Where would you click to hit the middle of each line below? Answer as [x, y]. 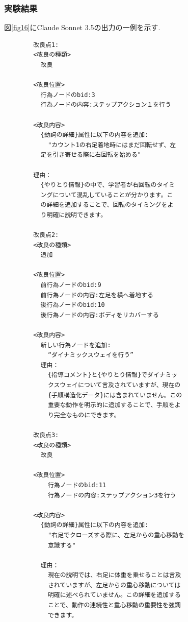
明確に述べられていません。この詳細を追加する [114, 595]
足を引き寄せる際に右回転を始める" [91, 155]
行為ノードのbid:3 [68, 95]
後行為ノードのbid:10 [73, 305]
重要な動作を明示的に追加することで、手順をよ [114, 405]
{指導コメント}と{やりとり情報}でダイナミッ [113, 375]
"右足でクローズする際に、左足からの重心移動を [116, 535]
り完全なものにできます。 [84, 415]
